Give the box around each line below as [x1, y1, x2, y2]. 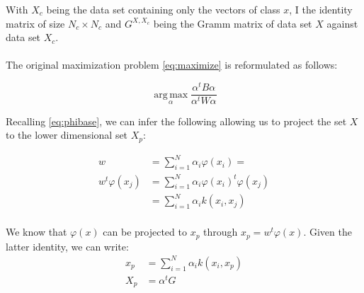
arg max [154, 89, 188, 100]
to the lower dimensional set [6, 127, 128, 142]
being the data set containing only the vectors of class [46, 2, 280, 16]
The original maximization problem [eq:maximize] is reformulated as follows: [6, 57, 338, 72]
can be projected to [103, 224, 187, 239]
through [203, 224, 238, 239]
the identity [302, 2, 353, 16]
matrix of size [6, 16, 65, 30]
